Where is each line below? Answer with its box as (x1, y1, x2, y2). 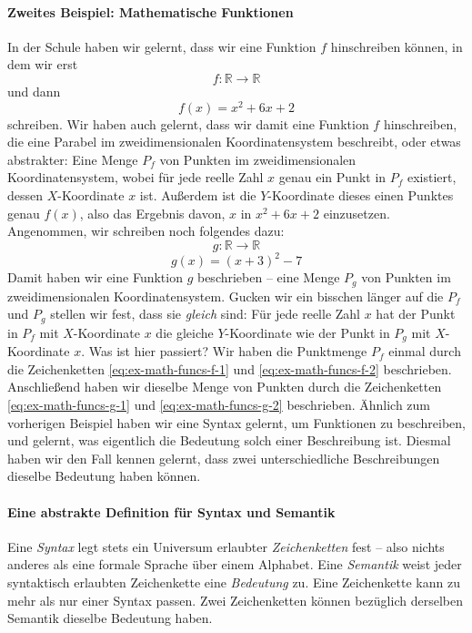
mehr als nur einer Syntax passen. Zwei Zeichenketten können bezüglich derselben (7, 590, 463, 609)
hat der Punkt (376, 304, 456, 323)
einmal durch (388, 342, 461, 361)
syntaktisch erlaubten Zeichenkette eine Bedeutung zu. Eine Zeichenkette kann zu (7, 573, 460, 591)
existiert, (407, 168, 457, 187)
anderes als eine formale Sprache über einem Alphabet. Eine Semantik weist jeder (7, 555, 462, 574)
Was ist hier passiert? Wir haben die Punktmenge (88, 342, 367, 361)
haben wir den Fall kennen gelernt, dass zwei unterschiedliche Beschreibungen (7, 448, 440, 467)
